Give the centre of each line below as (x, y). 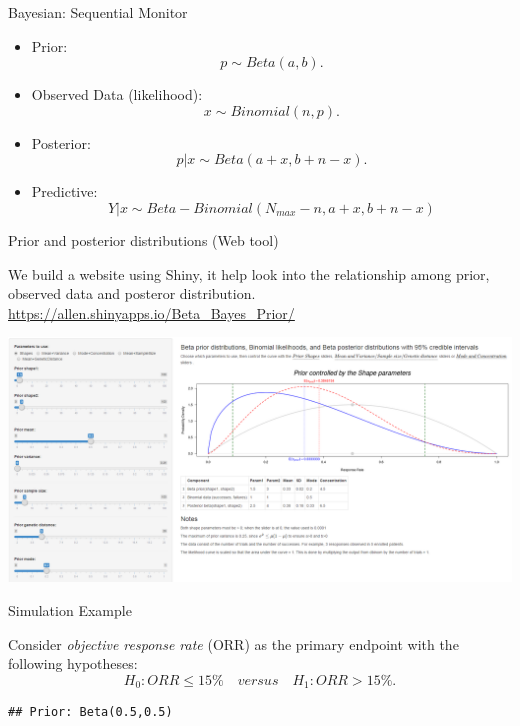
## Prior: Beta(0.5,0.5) (90, 712)
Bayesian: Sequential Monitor (98, 12)
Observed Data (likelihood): (117, 94)
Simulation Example (70, 610)
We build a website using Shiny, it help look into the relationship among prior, (249, 273)
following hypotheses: (73, 663)
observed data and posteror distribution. (132, 293)
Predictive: (64, 191)
